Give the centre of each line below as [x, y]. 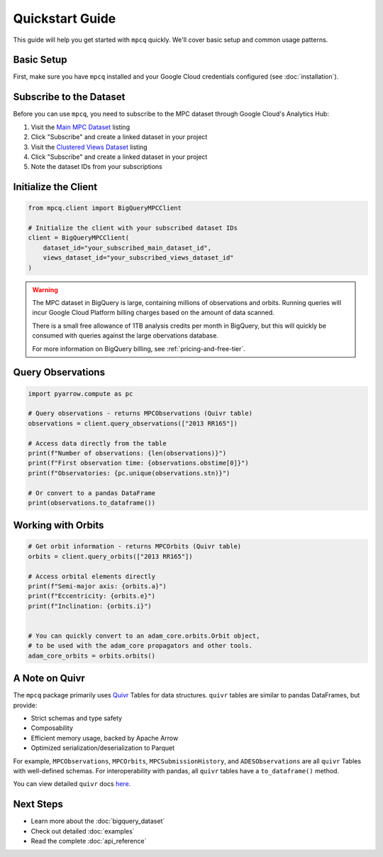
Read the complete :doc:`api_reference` [89, 841]
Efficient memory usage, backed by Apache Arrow [105, 738]
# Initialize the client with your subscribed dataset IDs [133, 228]
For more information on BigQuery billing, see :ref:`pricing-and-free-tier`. [139, 348]
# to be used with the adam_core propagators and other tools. [140, 646]
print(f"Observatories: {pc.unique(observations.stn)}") [129, 473]
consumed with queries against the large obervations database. [126, 336]
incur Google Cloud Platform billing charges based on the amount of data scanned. [153, 313]
